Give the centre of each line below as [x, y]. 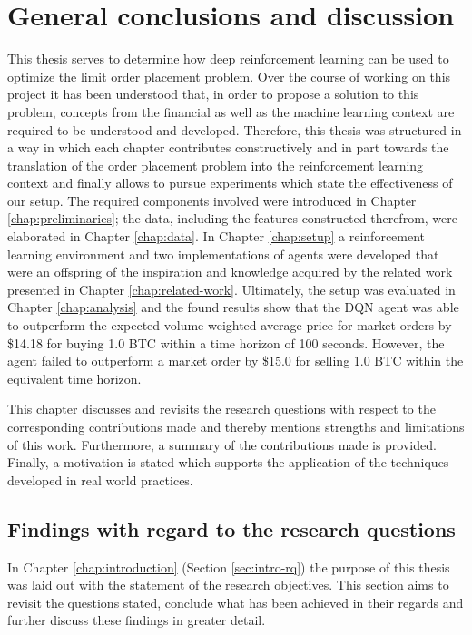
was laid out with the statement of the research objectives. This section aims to [228, 585]
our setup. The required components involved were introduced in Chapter [212, 200]
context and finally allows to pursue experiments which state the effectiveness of [230, 183]
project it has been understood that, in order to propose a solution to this [213, 94]
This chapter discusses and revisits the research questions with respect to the [221, 409]
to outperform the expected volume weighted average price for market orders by [230, 325]
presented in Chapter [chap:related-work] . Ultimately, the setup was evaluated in [231, 289]
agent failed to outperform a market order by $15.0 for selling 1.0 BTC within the [236, 361]
